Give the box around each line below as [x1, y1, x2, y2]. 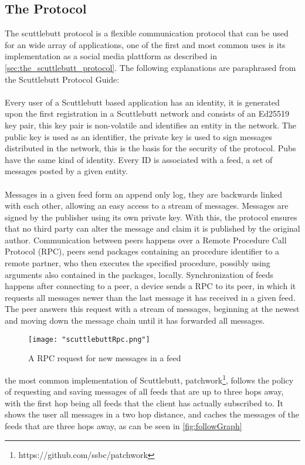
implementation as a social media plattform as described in [5, 50, 218, 62]
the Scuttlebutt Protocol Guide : [5, 73, 120, 85]
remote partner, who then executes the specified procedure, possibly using [5, 257, 270, 269]
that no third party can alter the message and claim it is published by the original [5, 222, 300, 235]
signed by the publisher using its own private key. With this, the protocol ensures [5, 211, 297, 223]
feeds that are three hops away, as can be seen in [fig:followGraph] [5, 419, 242, 432]
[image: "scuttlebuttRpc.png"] [28, 335, 150, 344]
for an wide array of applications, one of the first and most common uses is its [5, 38, 286, 50]
